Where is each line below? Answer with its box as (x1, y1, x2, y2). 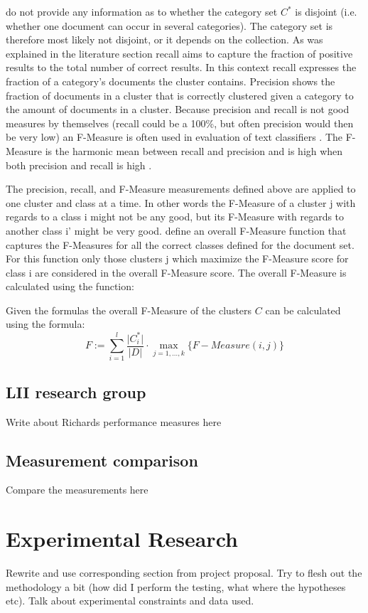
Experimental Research (6, 524, 238, 553)
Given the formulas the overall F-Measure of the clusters (6, 302, 252, 317)
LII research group (6, 380, 146, 403)
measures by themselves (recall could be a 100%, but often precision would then (6, 115, 354, 130)
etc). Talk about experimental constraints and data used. (6, 593, 254, 608)
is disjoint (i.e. (295, 4, 357, 18)
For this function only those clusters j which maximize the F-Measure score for (6, 251, 349, 266)
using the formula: (6, 316, 85, 331)
